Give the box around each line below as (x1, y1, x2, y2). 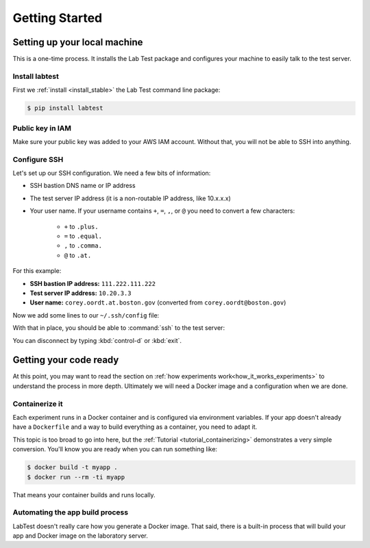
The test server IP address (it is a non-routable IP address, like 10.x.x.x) (29, 194, 231, 202)
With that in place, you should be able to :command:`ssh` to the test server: (12, 324, 225, 332)
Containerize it (12, 398, 63, 408)
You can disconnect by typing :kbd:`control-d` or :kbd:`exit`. (12, 336, 182, 344)
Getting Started (12, 10, 103, 25)
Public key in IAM (12, 123, 72, 133)
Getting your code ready (12, 354, 119, 366)
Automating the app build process (12, 508, 129, 517)
